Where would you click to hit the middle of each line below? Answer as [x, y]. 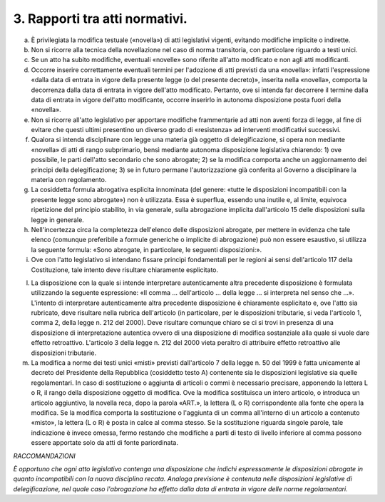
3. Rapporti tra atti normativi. [101, 19]
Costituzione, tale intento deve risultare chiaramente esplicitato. [125, 270]
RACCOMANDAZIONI [45, 456]
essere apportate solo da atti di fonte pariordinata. [104, 443]
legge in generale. [58, 220]
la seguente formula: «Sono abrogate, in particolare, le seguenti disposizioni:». [147, 249]
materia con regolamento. [69, 180]
